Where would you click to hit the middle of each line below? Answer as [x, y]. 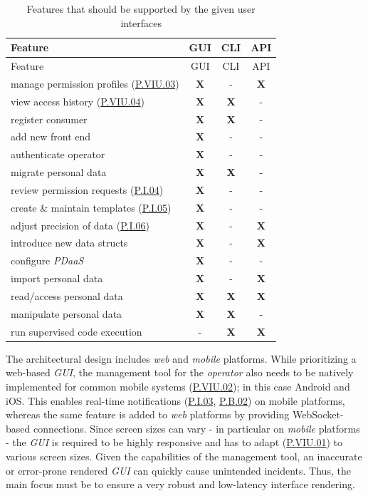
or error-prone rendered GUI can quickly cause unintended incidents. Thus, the [178, 470]
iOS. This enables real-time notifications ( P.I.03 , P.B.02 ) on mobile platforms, [175, 400]
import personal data [57, 278]
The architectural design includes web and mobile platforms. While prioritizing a [181, 358]
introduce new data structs [69, 243]
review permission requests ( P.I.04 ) [87, 189]
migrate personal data [59, 172]
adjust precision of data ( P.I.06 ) [80, 225]
